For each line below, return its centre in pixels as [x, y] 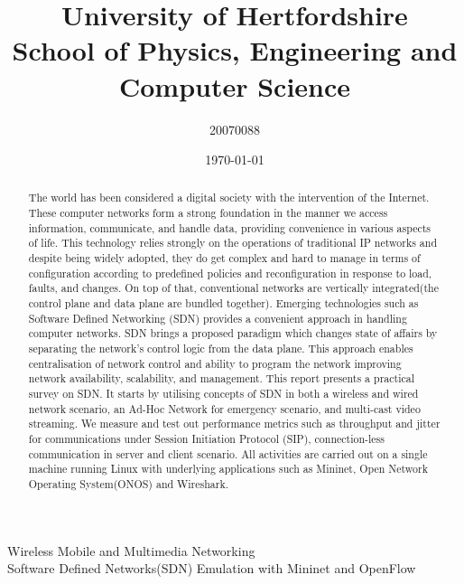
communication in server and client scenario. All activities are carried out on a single [228, 453]
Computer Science [235, 85]
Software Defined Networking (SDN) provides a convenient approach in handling [218, 318]
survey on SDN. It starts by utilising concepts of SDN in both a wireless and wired [223, 394]
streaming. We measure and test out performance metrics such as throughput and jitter [234, 424]
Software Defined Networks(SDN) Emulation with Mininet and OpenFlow [212, 568]
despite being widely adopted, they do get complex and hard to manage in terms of [224, 258]
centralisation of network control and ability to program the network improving [215, 363]
